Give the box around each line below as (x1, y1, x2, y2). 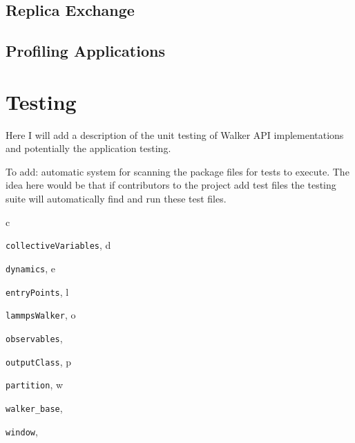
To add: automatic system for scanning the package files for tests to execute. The (6, 164, 349, 178)
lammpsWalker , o (6, 308, 76, 322)
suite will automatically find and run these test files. (6, 191, 227, 206)
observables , (6, 330, 63, 345)
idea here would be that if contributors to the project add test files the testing (6, 178, 336, 192)
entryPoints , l (6, 284, 69, 299)
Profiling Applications (6, 40, 165, 62)
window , (6, 424, 38, 438)
